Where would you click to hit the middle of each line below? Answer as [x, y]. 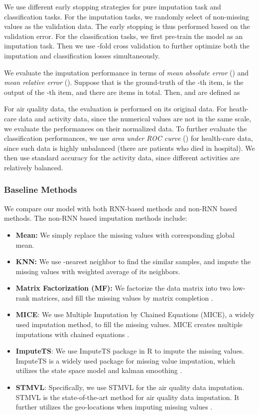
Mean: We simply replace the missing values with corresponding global [125, 234]
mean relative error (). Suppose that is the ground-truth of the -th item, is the [124, 82]
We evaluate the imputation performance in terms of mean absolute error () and [127, 72]
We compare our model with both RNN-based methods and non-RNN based [121, 208]
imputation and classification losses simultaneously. [82, 55]
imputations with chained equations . [72, 334]
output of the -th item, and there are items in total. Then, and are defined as [122, 92]
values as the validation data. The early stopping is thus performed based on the [127, 26]
